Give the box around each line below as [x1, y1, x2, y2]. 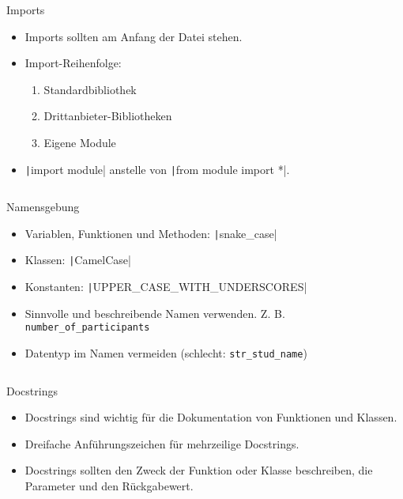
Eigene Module [43, 134, 116, 150]
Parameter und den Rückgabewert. [24, 478, 194, 494]
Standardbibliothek [43, 81, 137, 97]
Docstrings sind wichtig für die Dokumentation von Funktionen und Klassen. [24, 409, 397, 425]
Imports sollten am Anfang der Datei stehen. [24, 28, 243, 44]
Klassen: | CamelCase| [24, 251, 131, 268]
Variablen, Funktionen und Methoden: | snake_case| [24, 225, 277, 241]
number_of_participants [24, 322, 150, 334]
